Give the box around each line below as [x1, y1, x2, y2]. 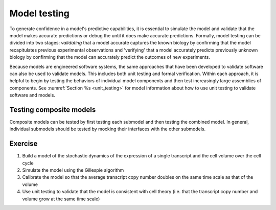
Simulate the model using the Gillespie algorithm [22, 167, 124, 173]
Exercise [9, 139, 38, 148]
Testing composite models [9, 105, 96, 114]
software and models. [9, 92, 56, 98]
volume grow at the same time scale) [22, 196, 100, 202]
